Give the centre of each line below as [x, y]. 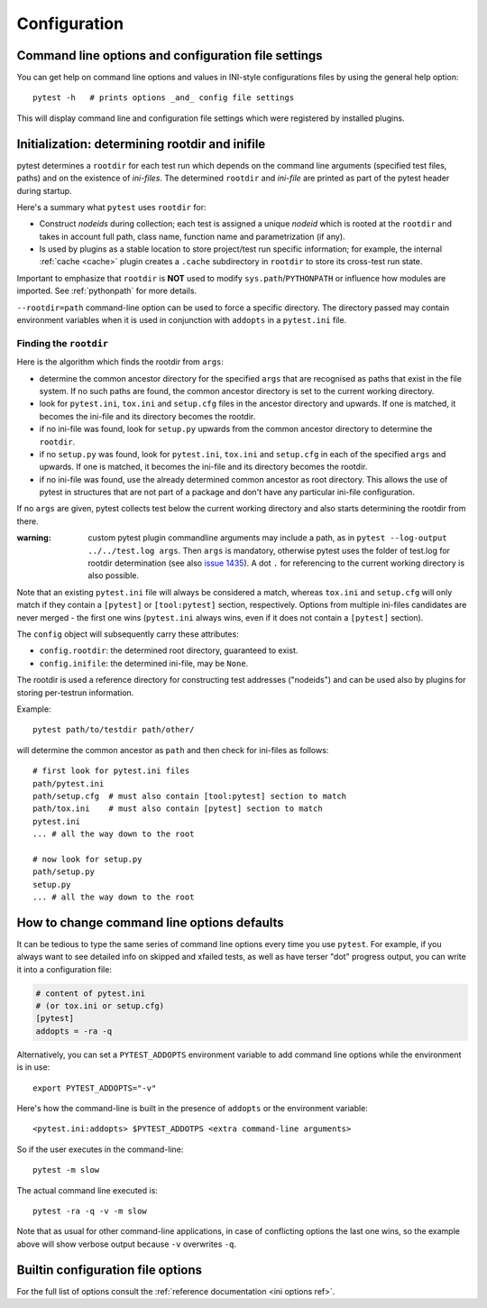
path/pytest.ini [69, 783]
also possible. [114, 576]
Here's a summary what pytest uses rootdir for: [111, 207]
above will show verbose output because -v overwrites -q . [126, 1244]
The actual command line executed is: [87, 1190]
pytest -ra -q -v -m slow [90, 1211]
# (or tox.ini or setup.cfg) [100, 1006]
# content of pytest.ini [91, 993]
